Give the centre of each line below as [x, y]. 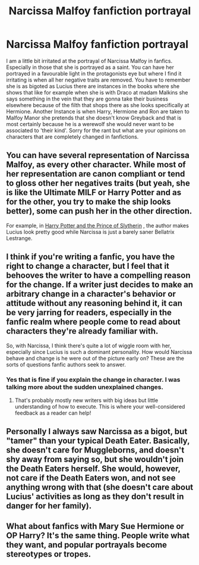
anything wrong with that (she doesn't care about [100, 487]
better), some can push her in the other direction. [99, 211]
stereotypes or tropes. [48, 554]
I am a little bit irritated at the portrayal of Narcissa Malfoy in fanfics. [89, 61]
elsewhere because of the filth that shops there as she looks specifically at [98, 105]
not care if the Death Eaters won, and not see [91, 478]
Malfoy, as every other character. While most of [96, 165]
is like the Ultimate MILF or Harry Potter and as [94, 192]
